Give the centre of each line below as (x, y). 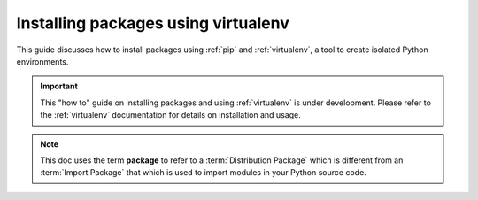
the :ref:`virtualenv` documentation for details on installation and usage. (170, 115)
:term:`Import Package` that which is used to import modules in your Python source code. (203, 173)
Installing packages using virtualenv (153, 23)
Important (59, 86)
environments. (42, 61)
